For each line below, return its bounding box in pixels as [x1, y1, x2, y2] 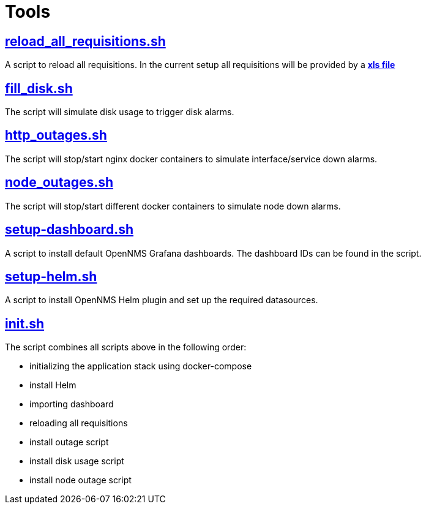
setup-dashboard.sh [5, 222, 133, 238]
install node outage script [29, 475, 132, 486]
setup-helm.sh [5, 268, 97, 284]
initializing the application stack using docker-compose [29, 361, 252, 372]
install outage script [29, 437, 109, 448]
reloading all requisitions [29, 418, 128, 429]
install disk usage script [29, 456, 124, 467]
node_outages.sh [5, 175, 114, 190]
